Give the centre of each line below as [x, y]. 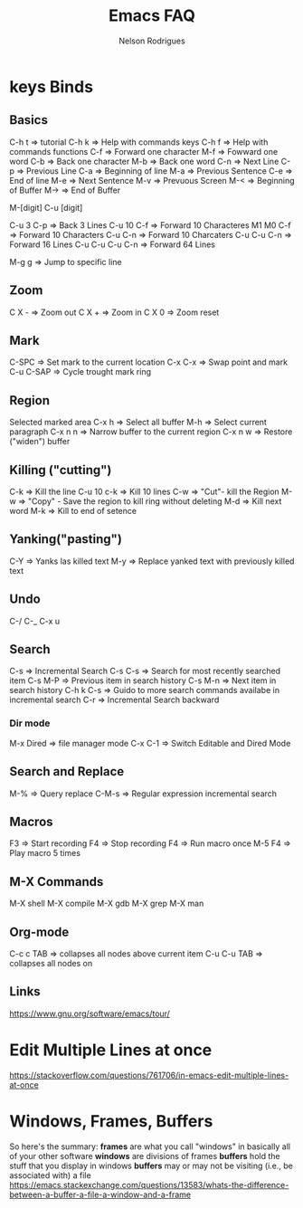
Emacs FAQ [152, 16]
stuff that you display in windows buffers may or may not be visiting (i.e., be [151, 1165]
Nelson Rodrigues [152, 41]
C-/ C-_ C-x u [35, 621]
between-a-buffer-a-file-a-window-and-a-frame [100, 1194]
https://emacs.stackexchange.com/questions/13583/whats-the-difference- [149, 1184]
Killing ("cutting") [61, 470]
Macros [31, 821]
